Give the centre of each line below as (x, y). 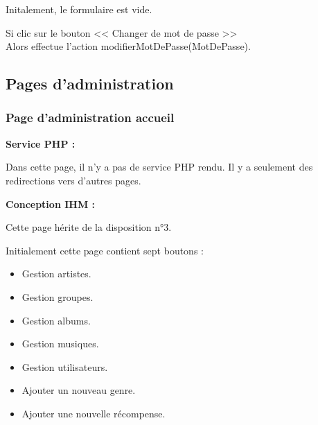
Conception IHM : (51, 203)
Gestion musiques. (60, 344)
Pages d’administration (90, 84)
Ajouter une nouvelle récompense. (94, 413)
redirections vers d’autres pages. (73, 180)
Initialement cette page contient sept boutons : (105, 250)
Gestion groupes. (58, 296)
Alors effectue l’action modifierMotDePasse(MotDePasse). (128, 46)
